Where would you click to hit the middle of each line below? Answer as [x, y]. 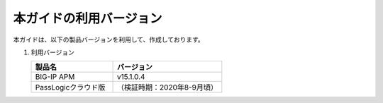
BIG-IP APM [55, 77]
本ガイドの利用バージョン [88, 18]
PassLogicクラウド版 [70, 87]
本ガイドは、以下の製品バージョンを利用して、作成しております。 [109, 40]
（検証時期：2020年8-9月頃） [167, 87]
